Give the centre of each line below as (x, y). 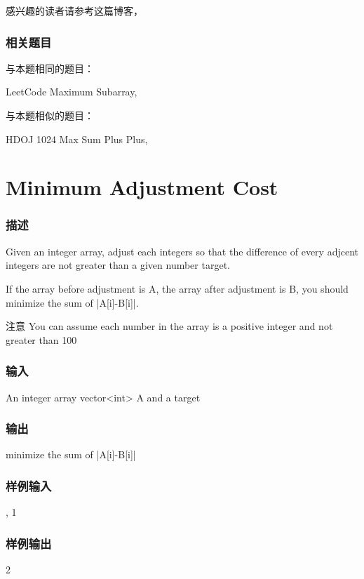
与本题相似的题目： (50, 115)
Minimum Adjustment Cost (142, 187)
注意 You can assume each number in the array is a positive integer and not (169, 326)
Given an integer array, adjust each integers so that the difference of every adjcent (182, 251)
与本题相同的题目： (50, 68)
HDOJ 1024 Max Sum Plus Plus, (77, 139)
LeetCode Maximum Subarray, (72, 92)
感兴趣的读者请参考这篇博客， (74, 11)
